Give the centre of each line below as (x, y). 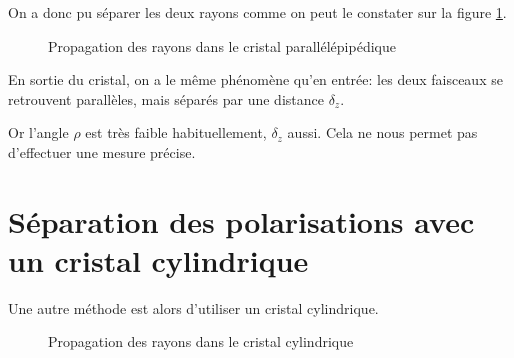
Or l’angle (38, 132)
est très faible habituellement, (176, 132)
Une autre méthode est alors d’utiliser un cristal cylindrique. (193, 307)
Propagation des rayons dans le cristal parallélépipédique (222, 45)
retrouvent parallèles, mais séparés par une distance (166, 98)
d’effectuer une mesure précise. (102, 151)
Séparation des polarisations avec (241, 220)
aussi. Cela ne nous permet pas (382, 132)
